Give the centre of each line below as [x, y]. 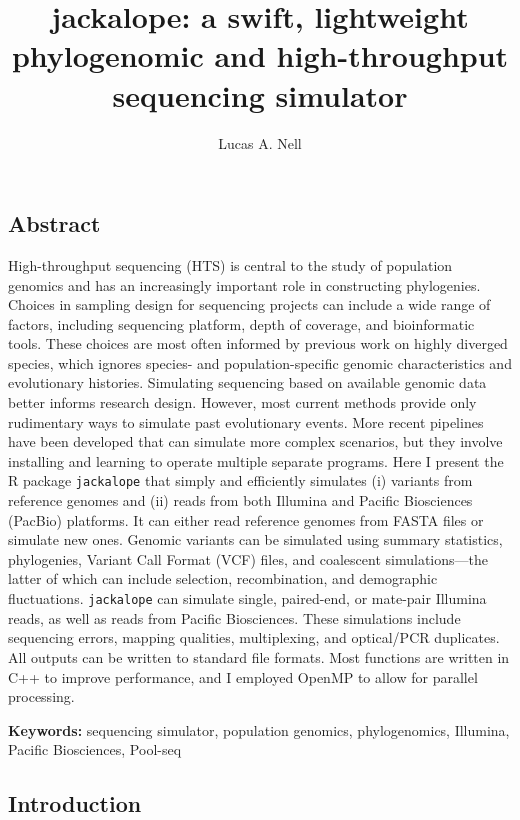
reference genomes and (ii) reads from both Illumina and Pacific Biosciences [240, 500]
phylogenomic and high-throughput [260, 55]
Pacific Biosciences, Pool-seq [95, 749]
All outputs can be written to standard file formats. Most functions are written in [259, 656]
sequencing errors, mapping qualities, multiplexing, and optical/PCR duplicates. [254, 637]
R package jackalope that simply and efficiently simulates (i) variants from [240, 480]
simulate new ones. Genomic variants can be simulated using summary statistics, [255, 539]
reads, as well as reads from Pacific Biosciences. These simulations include [234, 617]
